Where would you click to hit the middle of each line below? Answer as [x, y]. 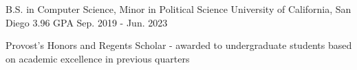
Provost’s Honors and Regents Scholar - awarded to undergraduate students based [179, 45]
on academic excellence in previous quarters [98, 58]
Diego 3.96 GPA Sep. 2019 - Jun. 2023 [87, 22]
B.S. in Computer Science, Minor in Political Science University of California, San [178, 9]
